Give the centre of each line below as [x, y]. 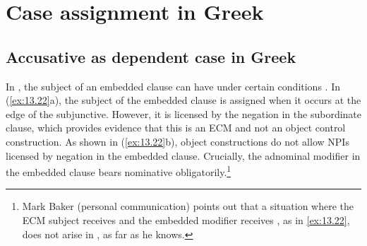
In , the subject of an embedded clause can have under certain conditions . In [173, 86]
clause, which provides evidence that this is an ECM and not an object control [176, 128]
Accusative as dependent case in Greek [151, 56]
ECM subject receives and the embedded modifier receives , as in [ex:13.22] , [186, 219]
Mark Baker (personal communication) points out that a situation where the [188, 206]
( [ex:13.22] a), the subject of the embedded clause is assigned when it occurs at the [183, 100]
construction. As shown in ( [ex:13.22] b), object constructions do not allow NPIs [178, 141]
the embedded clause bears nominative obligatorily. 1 [119, 171]
